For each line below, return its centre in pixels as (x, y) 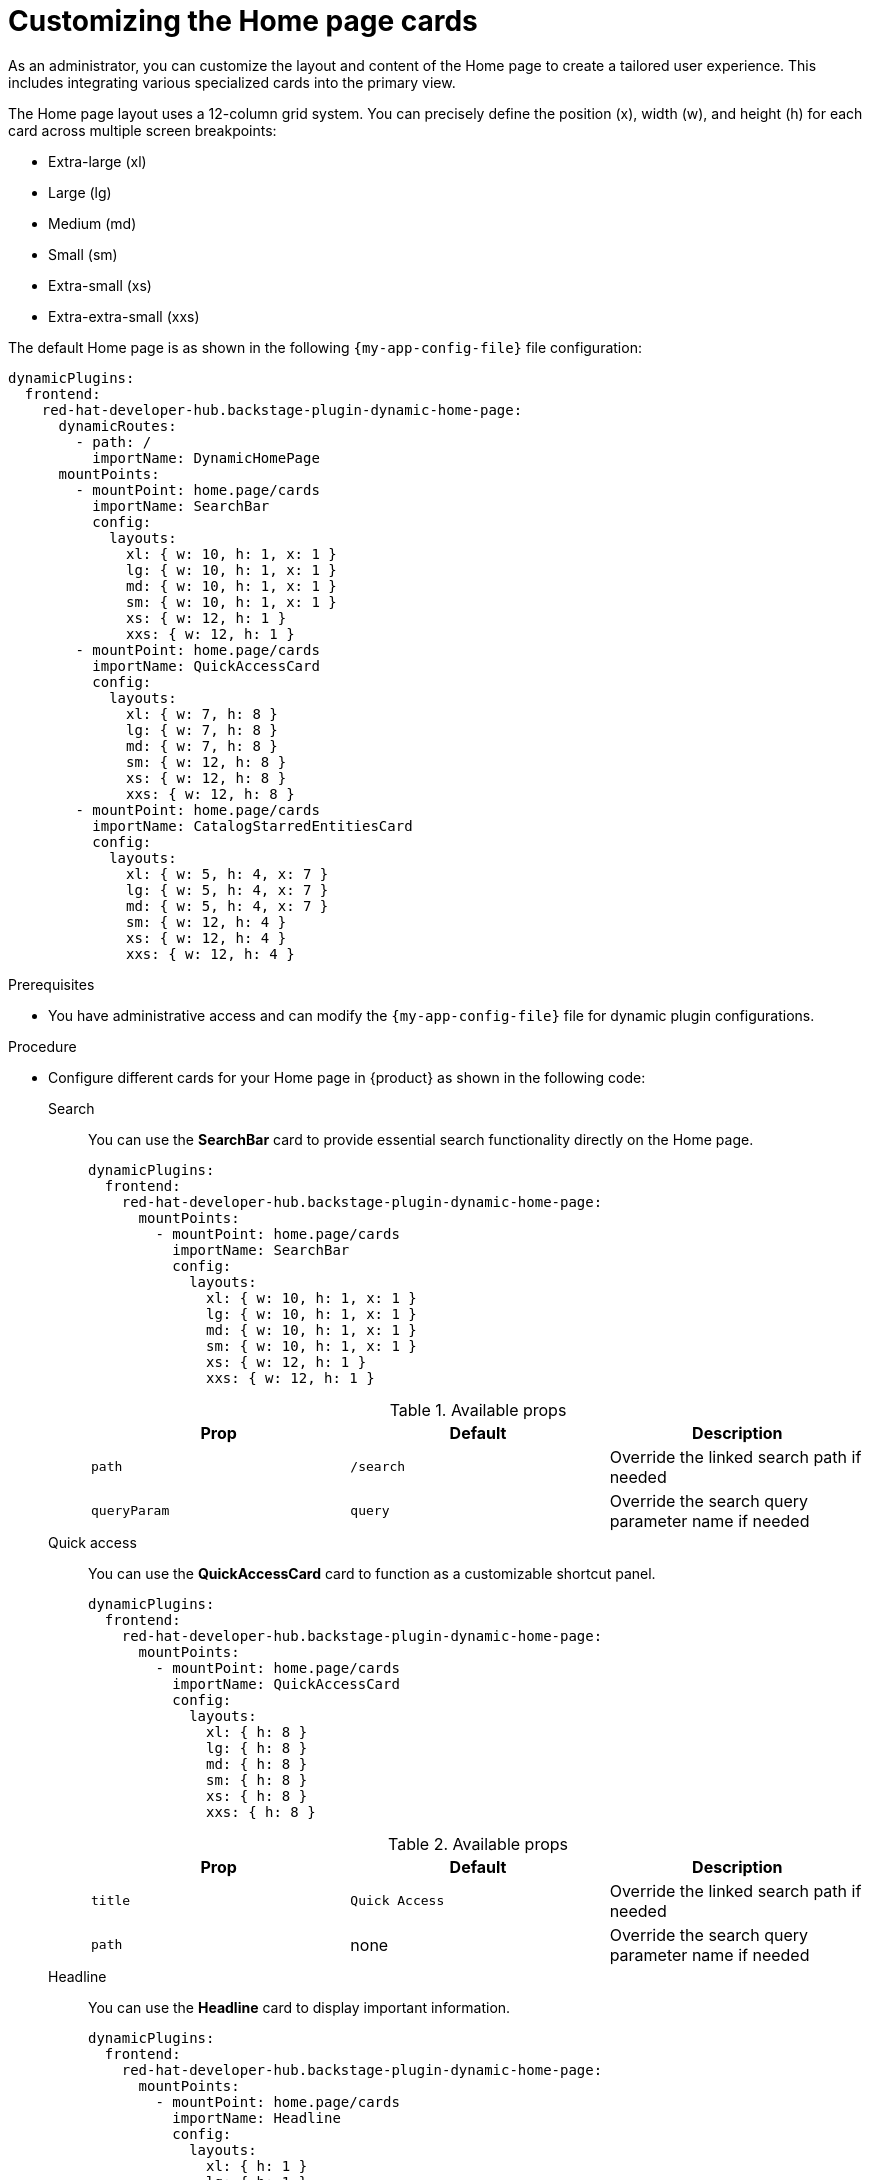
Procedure (42, 1046)
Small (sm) (83, 254)
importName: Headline (256, 2117)
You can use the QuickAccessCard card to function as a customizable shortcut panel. (372, 1573)
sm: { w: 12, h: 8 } (206, 761)
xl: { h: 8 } (257, 1731)
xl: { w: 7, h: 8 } (202, 713)
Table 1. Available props (478, 1409)
